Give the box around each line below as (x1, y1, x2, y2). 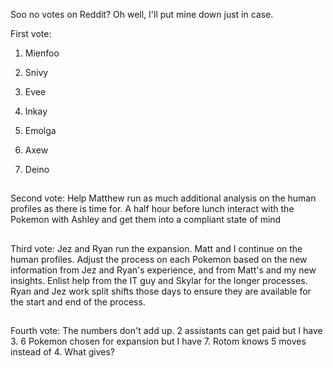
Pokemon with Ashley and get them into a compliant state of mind (10, 214, 282, 226)
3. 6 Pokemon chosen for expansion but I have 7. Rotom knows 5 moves (10, 335, 307, 348)
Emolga (24, 125, 57, 136)
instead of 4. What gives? (10, 346, 115, 358)
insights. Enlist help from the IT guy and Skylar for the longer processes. (10, 274, 308, 286)
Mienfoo (24, 47, 60, 59)
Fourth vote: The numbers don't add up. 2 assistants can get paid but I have (10, 325, 323, 337)
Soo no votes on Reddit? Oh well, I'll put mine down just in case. (10, 9, 274, 20)
